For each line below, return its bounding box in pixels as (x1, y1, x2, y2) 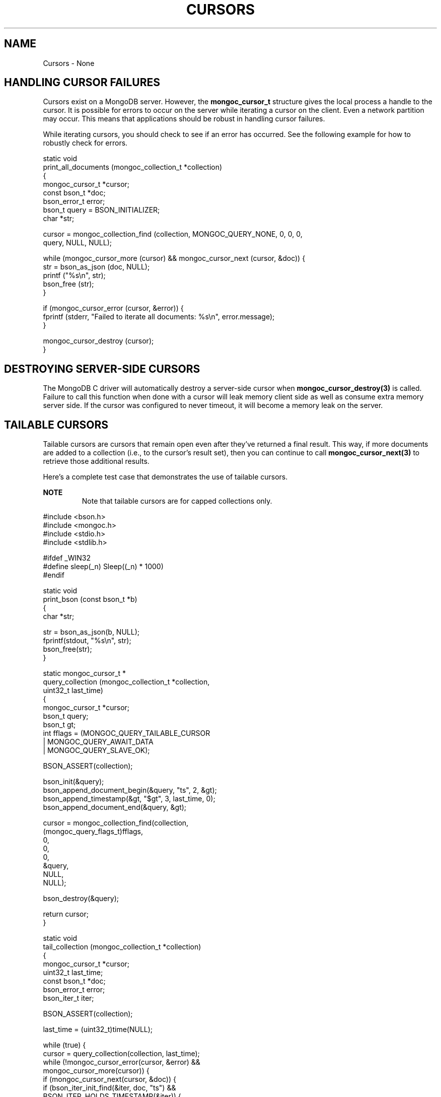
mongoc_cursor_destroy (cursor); (43, 336, 154, 346)
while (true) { (43, 1041, 86, 1050)
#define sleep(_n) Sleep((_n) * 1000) (43, 562, 164, 571)
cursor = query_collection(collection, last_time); (43, 1049, 200, 1058)
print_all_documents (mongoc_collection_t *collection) (43, 163, 223, 172)
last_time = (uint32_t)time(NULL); (43, 1025, 153, 1034)
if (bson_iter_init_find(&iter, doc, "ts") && (43, 1083, 176, 1092)
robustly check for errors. (43, 139, 128, 148)
